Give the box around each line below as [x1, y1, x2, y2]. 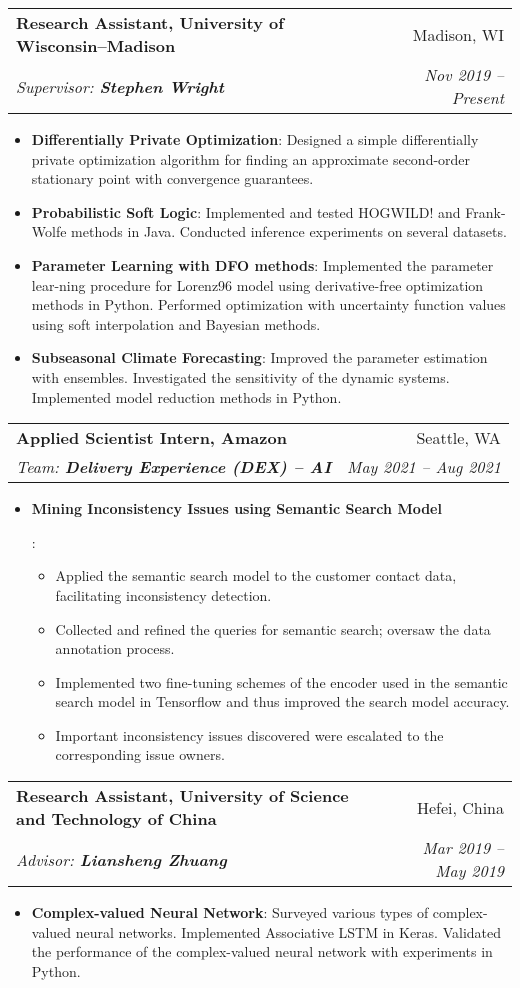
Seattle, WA [416, 426, 501, 450]
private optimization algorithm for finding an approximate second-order [31, 148, 471, 169]
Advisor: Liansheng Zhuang [16, 847, 227, 871]
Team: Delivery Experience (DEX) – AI [16, 455, 332, 479]
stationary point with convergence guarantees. [31, 168, 314, 189]
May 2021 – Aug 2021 [347, 455, 501, 479]
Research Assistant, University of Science [16, 784, 349, 808]
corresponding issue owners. [55, 744, 225, 765]
